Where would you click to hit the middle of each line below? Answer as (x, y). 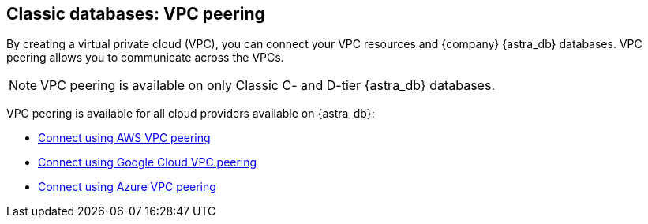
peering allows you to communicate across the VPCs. (145, 58)
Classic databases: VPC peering (136, 14)
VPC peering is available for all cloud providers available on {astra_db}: (191, 114)
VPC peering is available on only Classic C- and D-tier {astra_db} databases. (268, 86)
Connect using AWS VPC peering (124, 138)
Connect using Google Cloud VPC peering (148, 162)
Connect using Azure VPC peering (127, 187)
